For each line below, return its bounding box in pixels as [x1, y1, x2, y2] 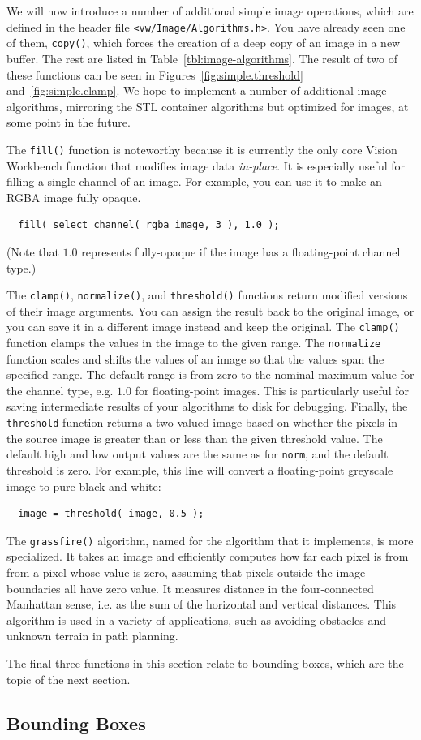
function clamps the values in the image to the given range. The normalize [6, 334, 381, 351]
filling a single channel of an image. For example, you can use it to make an [6, 173, 382, 190]
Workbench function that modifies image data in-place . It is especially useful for [6, 157, 405, 174]
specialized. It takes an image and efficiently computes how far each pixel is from [6, 548, 409, 565]
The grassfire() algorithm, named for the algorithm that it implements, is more [6, 531, 414, 549]
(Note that [6, 243, 59, 260]
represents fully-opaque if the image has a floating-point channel [81, 243, 401, 260]
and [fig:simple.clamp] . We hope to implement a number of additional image [6, 82, 387, 99]
